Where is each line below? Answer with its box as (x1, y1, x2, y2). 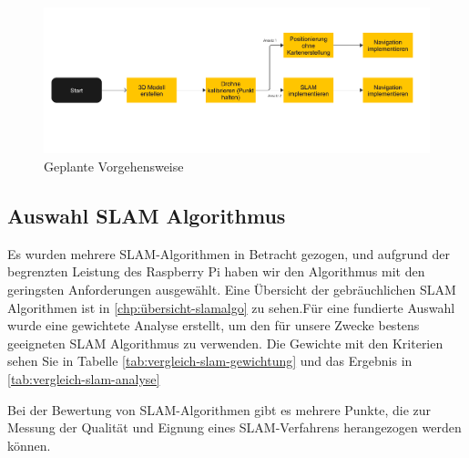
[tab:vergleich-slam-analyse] (7, 369, 160, 388)
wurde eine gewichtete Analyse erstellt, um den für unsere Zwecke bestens (7, 316, 420, 335)
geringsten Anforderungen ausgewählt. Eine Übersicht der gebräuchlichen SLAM (7, 279, 456, 298)
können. (7, 435, 51, 454)
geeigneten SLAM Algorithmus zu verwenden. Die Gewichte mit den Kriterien (7, 333, 444, 352)
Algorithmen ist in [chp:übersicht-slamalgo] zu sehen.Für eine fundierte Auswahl (7, 297, 455, 317)
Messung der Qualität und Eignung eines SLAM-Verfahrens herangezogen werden (7, 418, 462, 437)
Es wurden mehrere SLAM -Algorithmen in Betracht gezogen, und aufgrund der (7, 244, 450, 263)
